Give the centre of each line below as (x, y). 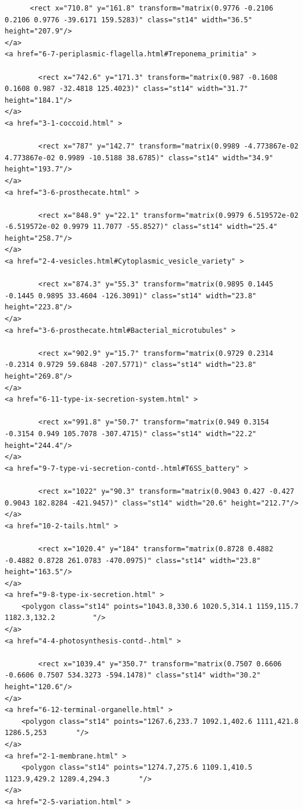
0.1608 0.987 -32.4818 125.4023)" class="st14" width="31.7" (127, 89)
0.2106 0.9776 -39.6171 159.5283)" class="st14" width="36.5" (129, 20)
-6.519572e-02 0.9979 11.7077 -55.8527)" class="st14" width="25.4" (141, 227)
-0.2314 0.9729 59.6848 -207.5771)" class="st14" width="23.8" (131, 365)
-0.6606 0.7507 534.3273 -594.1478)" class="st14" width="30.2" (133, 675)
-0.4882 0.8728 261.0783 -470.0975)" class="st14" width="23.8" (133, 560)
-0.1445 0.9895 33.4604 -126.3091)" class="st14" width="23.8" (131, 296)
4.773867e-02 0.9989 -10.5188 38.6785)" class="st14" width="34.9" (139, 158)
